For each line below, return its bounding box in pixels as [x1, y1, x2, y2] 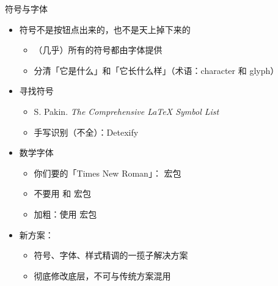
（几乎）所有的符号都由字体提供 [34, 43, 163, 56]
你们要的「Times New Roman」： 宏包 [34, 166, 181, 179]
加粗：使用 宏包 [34, 207, 97, 220]
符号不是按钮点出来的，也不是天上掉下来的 [19, 23, 191, 35]
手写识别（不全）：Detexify [34, 125, 139, 138]
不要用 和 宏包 [34, 187, 91, 200]
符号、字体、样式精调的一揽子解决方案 [34, 249, 188, 262]
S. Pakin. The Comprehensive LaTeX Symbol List [34, 105, 219, 117]
